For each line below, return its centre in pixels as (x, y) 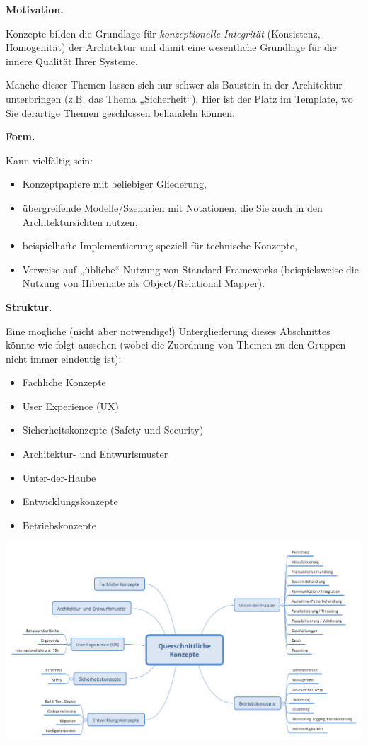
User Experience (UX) (70, 406)
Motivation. (35, 9)
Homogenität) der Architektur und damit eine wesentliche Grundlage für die (171, 47)
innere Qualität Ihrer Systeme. (72, 61)
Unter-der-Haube (59, 477)
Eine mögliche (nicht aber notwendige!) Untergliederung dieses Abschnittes (168, 330)
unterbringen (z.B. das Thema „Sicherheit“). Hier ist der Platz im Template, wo (179, 98)
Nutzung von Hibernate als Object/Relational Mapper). (144, 283)
